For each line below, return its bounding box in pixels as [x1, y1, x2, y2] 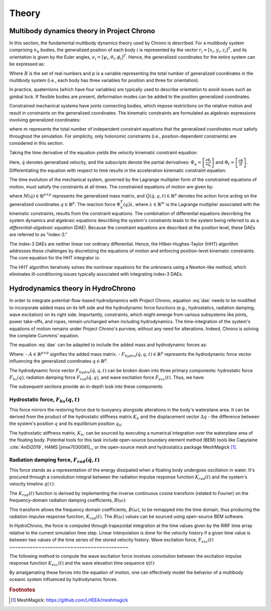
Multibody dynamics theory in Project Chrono [9, 27, 156, 35]
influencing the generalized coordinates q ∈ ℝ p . [9, 357, 108, 364]
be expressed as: [9, 61, 45, 67]
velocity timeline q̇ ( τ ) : [9, 481, 55, 487]
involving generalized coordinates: [9, 117, 81, 123]
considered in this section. [9, 140, 64, 146]
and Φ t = [215, 159, 234, 166]
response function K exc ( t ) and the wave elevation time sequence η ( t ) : [9, 560, 156, 567]
